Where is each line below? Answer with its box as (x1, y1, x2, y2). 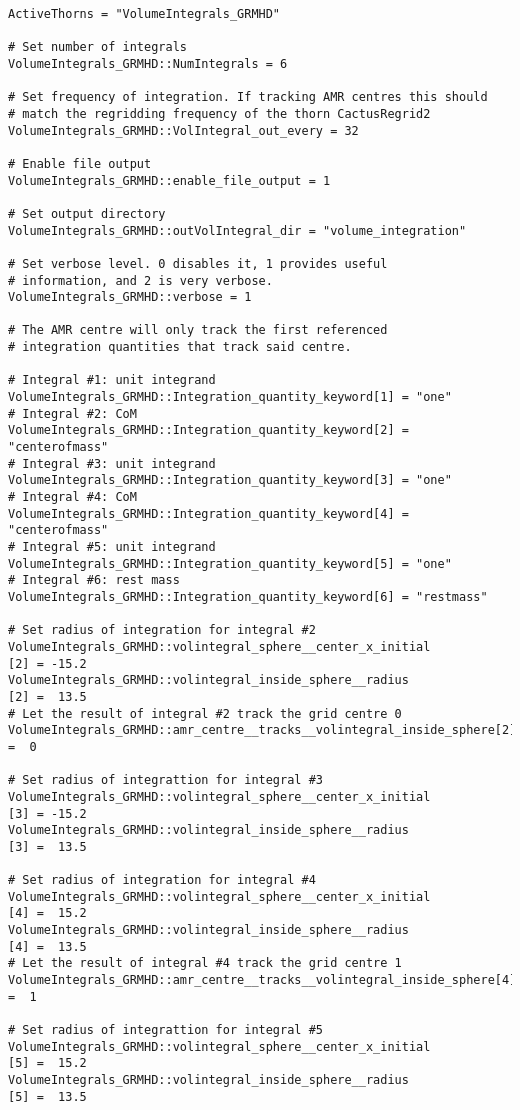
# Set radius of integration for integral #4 (8, 873, 316, 888)
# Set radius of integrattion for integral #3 (8, 773, 323, 788)
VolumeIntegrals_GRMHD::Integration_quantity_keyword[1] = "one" (8, 390, 452, 405)
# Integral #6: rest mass (8, 573, 180, 588)
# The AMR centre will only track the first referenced (8, 323, 388, 338)
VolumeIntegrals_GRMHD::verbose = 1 (8, 290, 252, 305)
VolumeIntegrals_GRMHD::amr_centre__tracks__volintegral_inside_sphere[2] (8, 723, 517, 738)
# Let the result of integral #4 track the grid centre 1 (8, 956, 402, 971)
